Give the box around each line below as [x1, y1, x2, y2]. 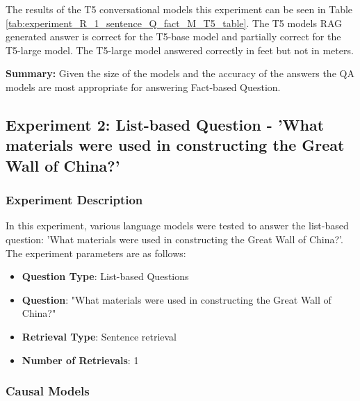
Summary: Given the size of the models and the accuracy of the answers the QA [6, 66, 354, 81]
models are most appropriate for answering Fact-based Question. [6, 79, 281, 94]
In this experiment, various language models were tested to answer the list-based [6, 218, 349, 233]
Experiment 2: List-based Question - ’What [6, 113, 325, 135]
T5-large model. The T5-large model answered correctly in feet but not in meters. [6, 42, 354, 57]
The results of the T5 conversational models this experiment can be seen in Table [6, 2, 353, 16]
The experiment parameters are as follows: [6, 245, 186, 260]
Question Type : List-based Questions [22, 269, 189, 284]
